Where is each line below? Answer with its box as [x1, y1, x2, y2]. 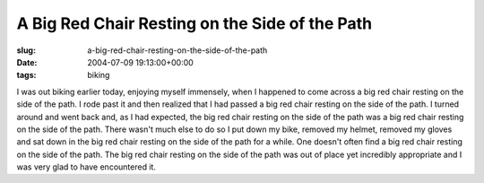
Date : [16, 57, 38, 67]
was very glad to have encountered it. [16, 161, 157, 172]
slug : [16, 45, 36, 56]
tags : [16, 70, 37, 81]
